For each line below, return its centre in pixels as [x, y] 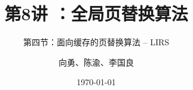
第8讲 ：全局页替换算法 [96, 13]
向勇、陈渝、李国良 [96, 62]
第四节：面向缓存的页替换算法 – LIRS [96, 42]
